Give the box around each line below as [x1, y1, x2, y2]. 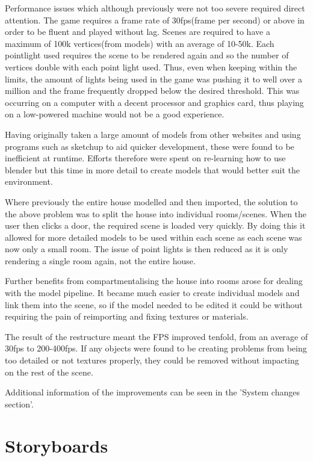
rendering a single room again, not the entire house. [5, 254, 196, 267]
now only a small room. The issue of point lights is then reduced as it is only [5, 243, 288, 255]
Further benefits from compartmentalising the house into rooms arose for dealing [5, 274, 303, 287]
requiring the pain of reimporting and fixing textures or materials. [5, 310, 249, 323]
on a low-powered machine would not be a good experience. [5, 108, 225, 120]
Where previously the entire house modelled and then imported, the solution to [5, 195, 298, 208]
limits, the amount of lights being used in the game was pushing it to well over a [5, 72, 302, 85]
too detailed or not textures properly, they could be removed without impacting [5, 354, 299, 367]
